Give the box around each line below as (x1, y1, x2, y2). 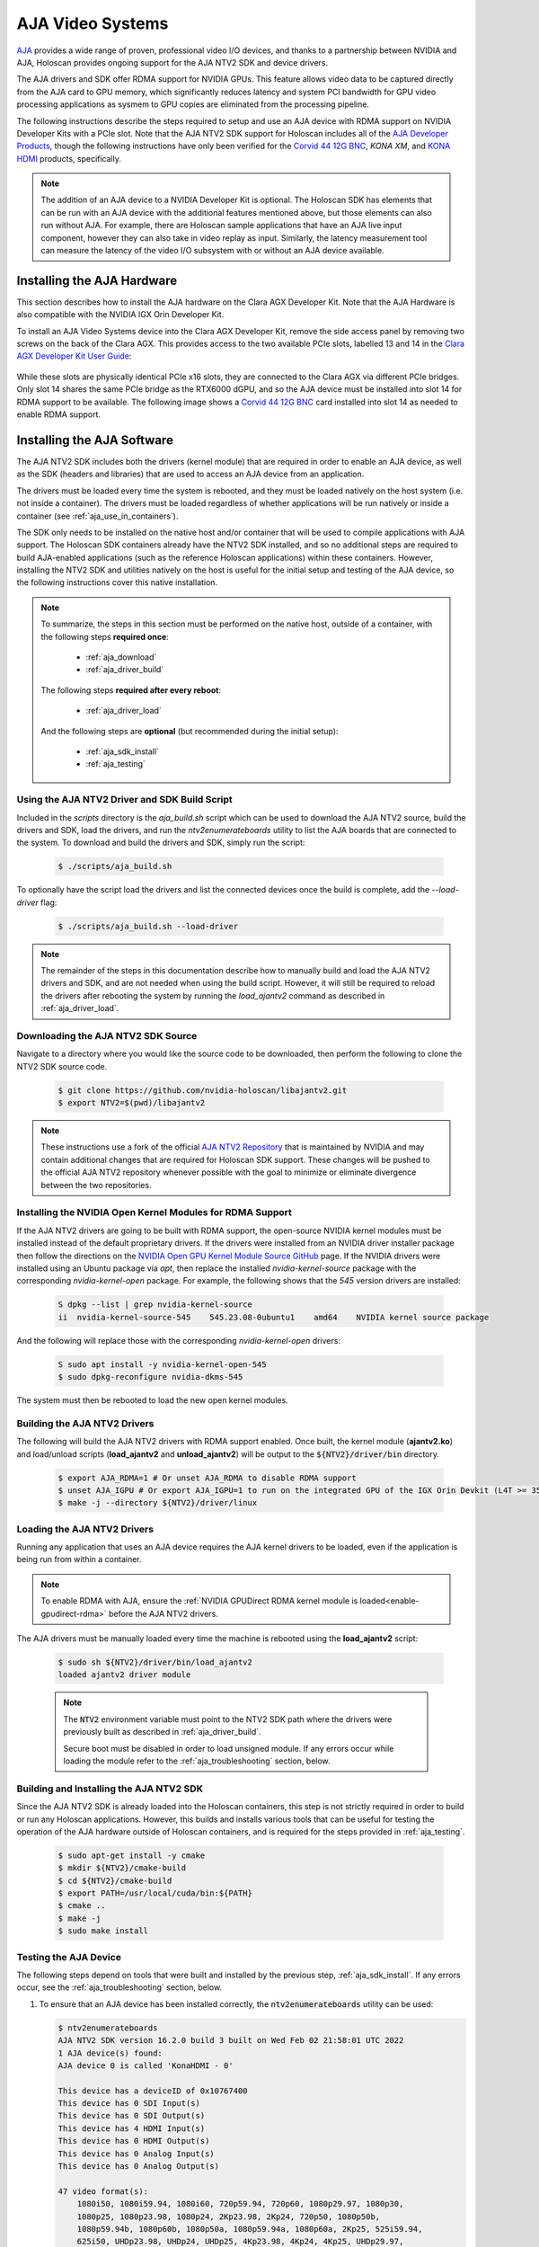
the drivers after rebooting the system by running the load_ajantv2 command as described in (40, 990, 385, 1001)
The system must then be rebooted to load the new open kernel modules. (16, 1395, 289, 1406)
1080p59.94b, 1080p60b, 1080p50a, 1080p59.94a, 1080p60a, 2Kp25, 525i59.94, (76, 2224, 423, 2234)
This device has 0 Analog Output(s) (57, 2162, 220, 2172)
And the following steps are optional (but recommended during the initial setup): (40, 725, 339, 736)
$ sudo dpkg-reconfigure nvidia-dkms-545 (57, 1372, 243, 1382)
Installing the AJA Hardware (16, 272, 178, 288)
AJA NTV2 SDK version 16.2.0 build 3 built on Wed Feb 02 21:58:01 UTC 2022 (57, 2036, 404, 2046)
